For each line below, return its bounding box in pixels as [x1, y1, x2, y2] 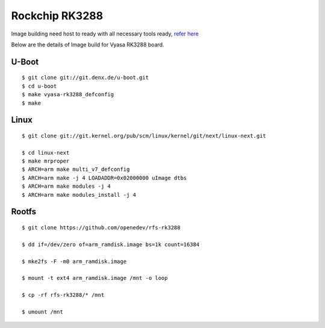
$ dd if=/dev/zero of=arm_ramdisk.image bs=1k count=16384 [22, 241, 200, 248]
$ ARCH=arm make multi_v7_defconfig [22, 166, 130, 173]
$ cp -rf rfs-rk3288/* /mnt [22, 292, 105, 299]
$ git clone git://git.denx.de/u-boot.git [22, 74, 149, 81]
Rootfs [11, 206, 37, 217]
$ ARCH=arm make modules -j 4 [22, 183, 111, 190]
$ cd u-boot [22, 82, 57, 90]
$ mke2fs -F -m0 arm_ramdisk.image [22, 258, 127, 265]
